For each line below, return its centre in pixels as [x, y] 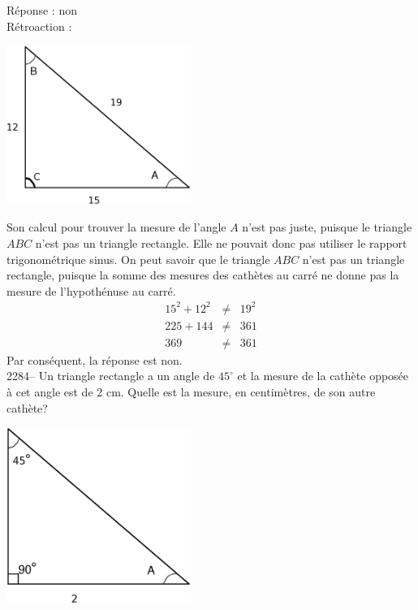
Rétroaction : [39, 26]
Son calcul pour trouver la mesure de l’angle [116, 227]
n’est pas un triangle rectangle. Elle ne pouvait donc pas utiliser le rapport [221, 242]
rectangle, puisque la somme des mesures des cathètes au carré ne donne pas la [203, 275]
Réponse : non [42, 10]
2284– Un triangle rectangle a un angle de [111, 376]
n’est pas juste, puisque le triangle [327, 227]
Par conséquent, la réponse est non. [95, 359]
